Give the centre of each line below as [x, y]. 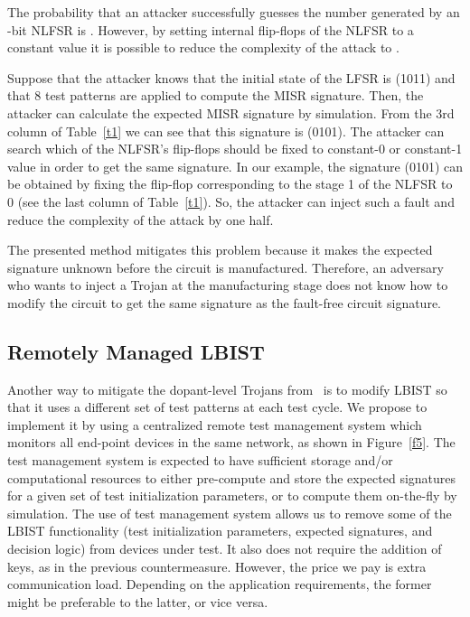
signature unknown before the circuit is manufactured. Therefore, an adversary [226, 267]
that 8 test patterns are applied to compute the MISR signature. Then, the [216, 95]
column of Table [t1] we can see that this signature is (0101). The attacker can [226, 131]
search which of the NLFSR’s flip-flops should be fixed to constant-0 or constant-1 [235, 149]
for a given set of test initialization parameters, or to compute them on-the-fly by [232, 495]
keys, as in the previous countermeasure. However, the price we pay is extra [217, 566]
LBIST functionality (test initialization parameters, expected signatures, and [220, 531]
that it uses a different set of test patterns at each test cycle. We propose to [217, 407]
